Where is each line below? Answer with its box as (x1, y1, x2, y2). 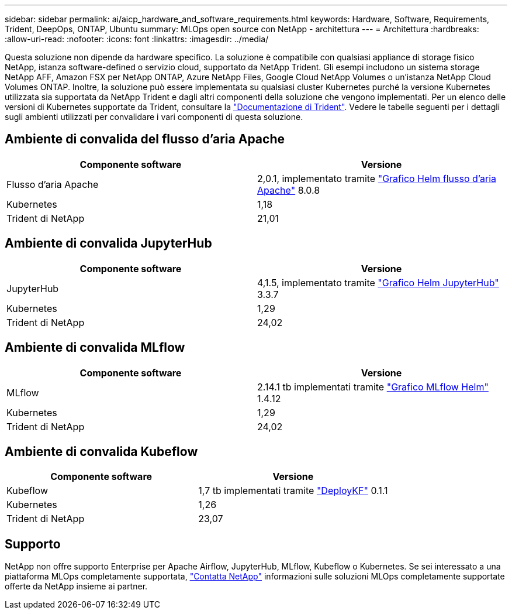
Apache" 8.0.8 (257, 184, 320, 196)
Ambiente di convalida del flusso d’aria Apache (5, 132, 285, 147)
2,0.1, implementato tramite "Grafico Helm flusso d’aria (257, 172, 497, 184)
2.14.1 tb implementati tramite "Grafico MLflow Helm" (257, 380, 489, 393)
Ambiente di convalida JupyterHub (5, 236, 212, 251)
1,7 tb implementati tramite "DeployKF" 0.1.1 (198, 485, 388, 497)
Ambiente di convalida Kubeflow (5, 444, 198, 459)
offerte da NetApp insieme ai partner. (5, 581, 148, 592)
